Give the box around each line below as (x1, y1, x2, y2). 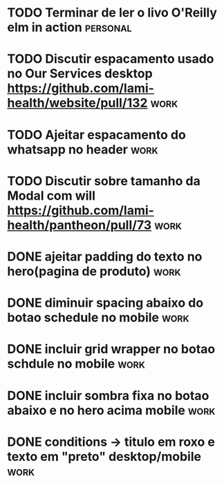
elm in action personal (7, 19, 133, 35)
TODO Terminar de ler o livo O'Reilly (7, 5, 218, 21)
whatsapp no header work (7, 142, 158, 157)
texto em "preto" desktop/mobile (7, 448, 202, 464)
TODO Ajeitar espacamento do (7, 126, 187, 142)
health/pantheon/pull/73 (7, 217, 152, 233)
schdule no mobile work (7, 356, 145, 372)
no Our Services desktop (7, 66, 153, 82)
